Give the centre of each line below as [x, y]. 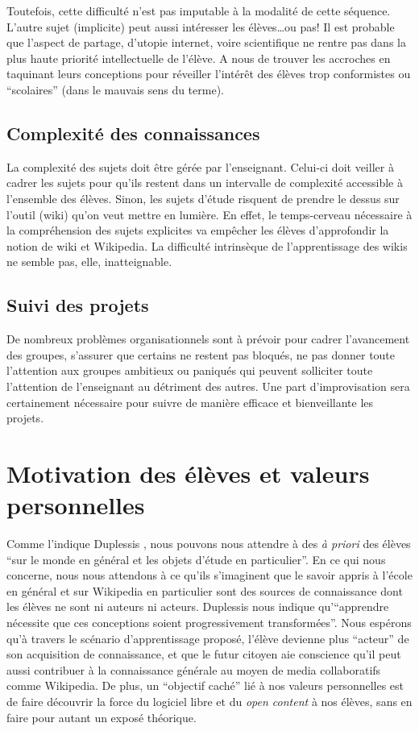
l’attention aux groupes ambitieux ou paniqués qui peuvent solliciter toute [190, 370]
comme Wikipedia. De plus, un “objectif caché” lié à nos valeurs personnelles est [205, 685]
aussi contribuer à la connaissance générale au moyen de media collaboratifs [194, 669]
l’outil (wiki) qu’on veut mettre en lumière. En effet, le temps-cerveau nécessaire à [209, 214]
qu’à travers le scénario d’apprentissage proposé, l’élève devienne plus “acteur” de [208, 638]
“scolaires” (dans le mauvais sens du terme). [115, 89]
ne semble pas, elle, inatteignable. [89, 262]
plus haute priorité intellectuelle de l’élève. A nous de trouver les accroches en [199, 58]
